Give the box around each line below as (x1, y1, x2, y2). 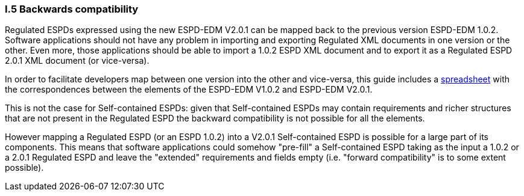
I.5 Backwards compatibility (5, 3, 139, 15)
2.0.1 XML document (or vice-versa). (5, 55, 150, 66)
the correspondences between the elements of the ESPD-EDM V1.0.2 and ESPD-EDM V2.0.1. (5, 84, 373, 95)
